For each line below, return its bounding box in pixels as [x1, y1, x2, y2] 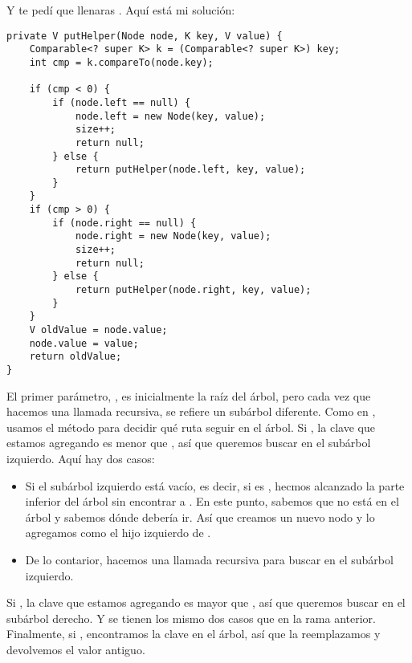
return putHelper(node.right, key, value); [75, 284, 312, 296]
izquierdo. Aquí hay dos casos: [6, 450, 155, 467]
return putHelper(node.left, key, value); [75, 164, 306, 176]
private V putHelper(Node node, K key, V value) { [6, 30, 283, 42]
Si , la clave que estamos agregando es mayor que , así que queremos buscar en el [6, 594, 406, 611]
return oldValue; [29, 351, 122, 363]
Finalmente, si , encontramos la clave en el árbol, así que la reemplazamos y [6, 625, 381, 642]
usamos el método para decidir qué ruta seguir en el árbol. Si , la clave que [6, 418, 375, 435]
